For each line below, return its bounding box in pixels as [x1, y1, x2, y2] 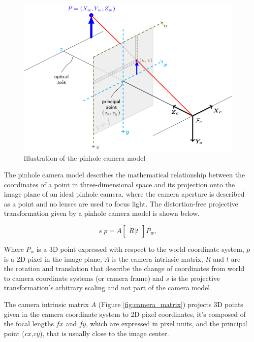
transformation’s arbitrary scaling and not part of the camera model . [4, 282, 212, 293]
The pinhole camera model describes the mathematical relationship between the [4, 170, 245, 180]
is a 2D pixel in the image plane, [4, 253, 102, 264]
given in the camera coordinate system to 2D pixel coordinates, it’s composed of [4, 308, 246, 319]
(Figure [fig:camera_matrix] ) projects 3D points [98, 299, 243, 309]
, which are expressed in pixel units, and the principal [86, 318, 248, 329]
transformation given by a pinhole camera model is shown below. [4, 208, 200, 218]
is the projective [171, 273, 220, 283]
